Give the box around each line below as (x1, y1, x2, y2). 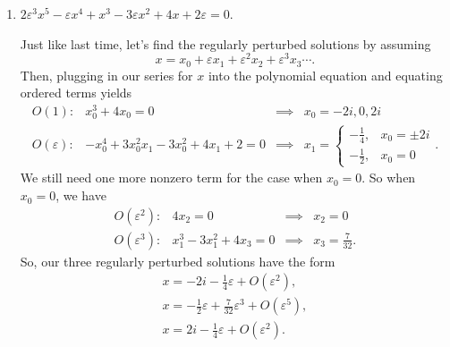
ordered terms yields (20, 83, 132, 102)
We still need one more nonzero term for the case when (20, 168, 323, 187)
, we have (55, 186, 106, 205)
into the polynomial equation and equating (208, 65, 443, 84)
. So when (361, 168, 416, 187)
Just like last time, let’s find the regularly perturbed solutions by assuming (20, 34, 431, 53)
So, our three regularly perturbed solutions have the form (20, 251, 335, 270)
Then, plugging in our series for (20, 65, 193, 84)
